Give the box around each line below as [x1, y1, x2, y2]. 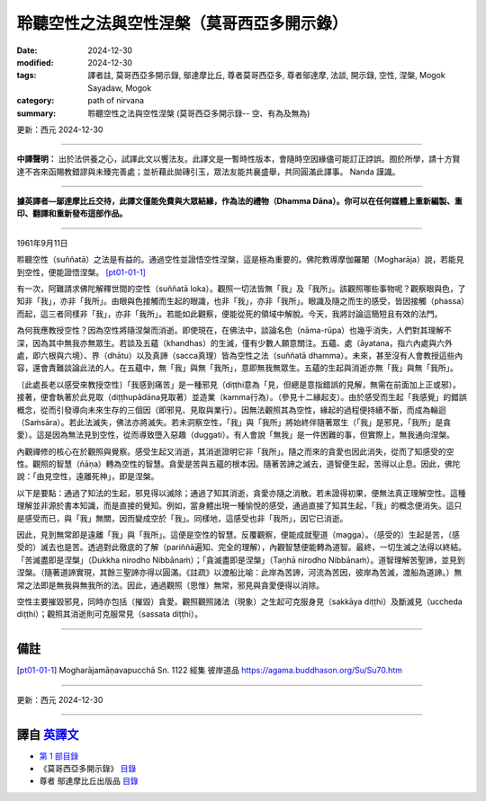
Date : [16, 45, 38, 56]
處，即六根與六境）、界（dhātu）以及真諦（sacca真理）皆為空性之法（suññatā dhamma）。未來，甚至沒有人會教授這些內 [16, 350, 463, 360]
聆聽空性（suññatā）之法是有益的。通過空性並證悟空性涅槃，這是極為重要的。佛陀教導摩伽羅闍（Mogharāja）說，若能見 [16, 254, 464, 265]
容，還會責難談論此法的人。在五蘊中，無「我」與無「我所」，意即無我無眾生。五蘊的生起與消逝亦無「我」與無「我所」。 [16, 362, 458, 373]
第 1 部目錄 [39, 751, 79, 761]
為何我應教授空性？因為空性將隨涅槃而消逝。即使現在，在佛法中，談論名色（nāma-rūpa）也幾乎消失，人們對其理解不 [16, 325, 452, 336]
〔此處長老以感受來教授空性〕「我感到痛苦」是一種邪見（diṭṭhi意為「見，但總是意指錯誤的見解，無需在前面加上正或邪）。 [16, 378, 461, 390]
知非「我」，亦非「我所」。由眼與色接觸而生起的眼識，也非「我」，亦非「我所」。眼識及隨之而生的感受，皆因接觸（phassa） [16, 296, 465, 307]
